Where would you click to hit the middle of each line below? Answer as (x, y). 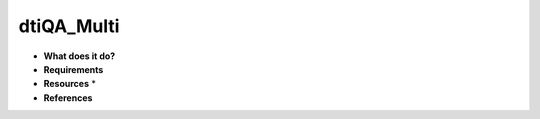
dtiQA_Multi (69, 26)
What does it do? (79, 56)
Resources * (70, 84)
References (68, 97)
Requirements (73, 69)
